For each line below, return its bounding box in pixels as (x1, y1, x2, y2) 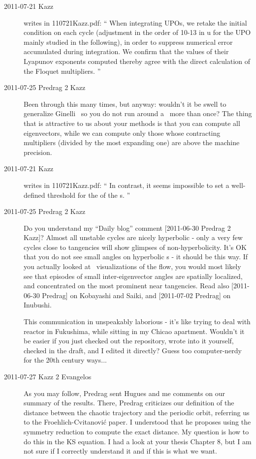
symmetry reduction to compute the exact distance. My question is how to (24, 426, 249, 436)
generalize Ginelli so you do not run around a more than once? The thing (24, 108, 252, 119)
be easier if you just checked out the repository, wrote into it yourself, (24, 336, 234, 346)
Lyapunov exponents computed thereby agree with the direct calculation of (24, 56, 251, 66)
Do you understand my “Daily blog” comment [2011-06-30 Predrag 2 (24, 222, 231, 233)
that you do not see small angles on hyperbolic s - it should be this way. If (24, 251, 248, 262)
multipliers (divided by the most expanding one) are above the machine (24, 137, 240, 148)
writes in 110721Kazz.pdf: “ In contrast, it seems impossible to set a (24, 180, 229, 190)
